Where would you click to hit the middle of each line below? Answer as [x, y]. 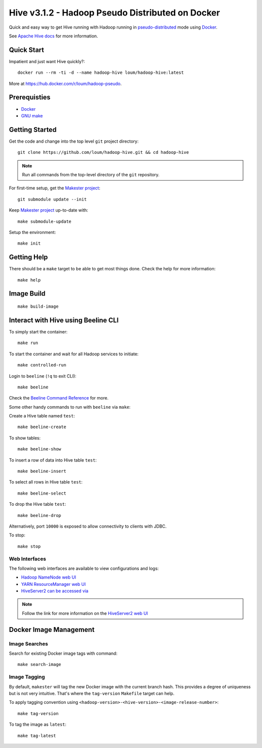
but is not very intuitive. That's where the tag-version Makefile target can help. [92, 693]
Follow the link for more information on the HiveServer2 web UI [85, 613]
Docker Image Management [52, 629]
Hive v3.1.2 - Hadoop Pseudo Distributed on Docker [115, 13]
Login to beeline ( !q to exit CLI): [43, 376]
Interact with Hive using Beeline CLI [64, 320]
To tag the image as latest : [38, 724]
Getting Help [28, 257]
